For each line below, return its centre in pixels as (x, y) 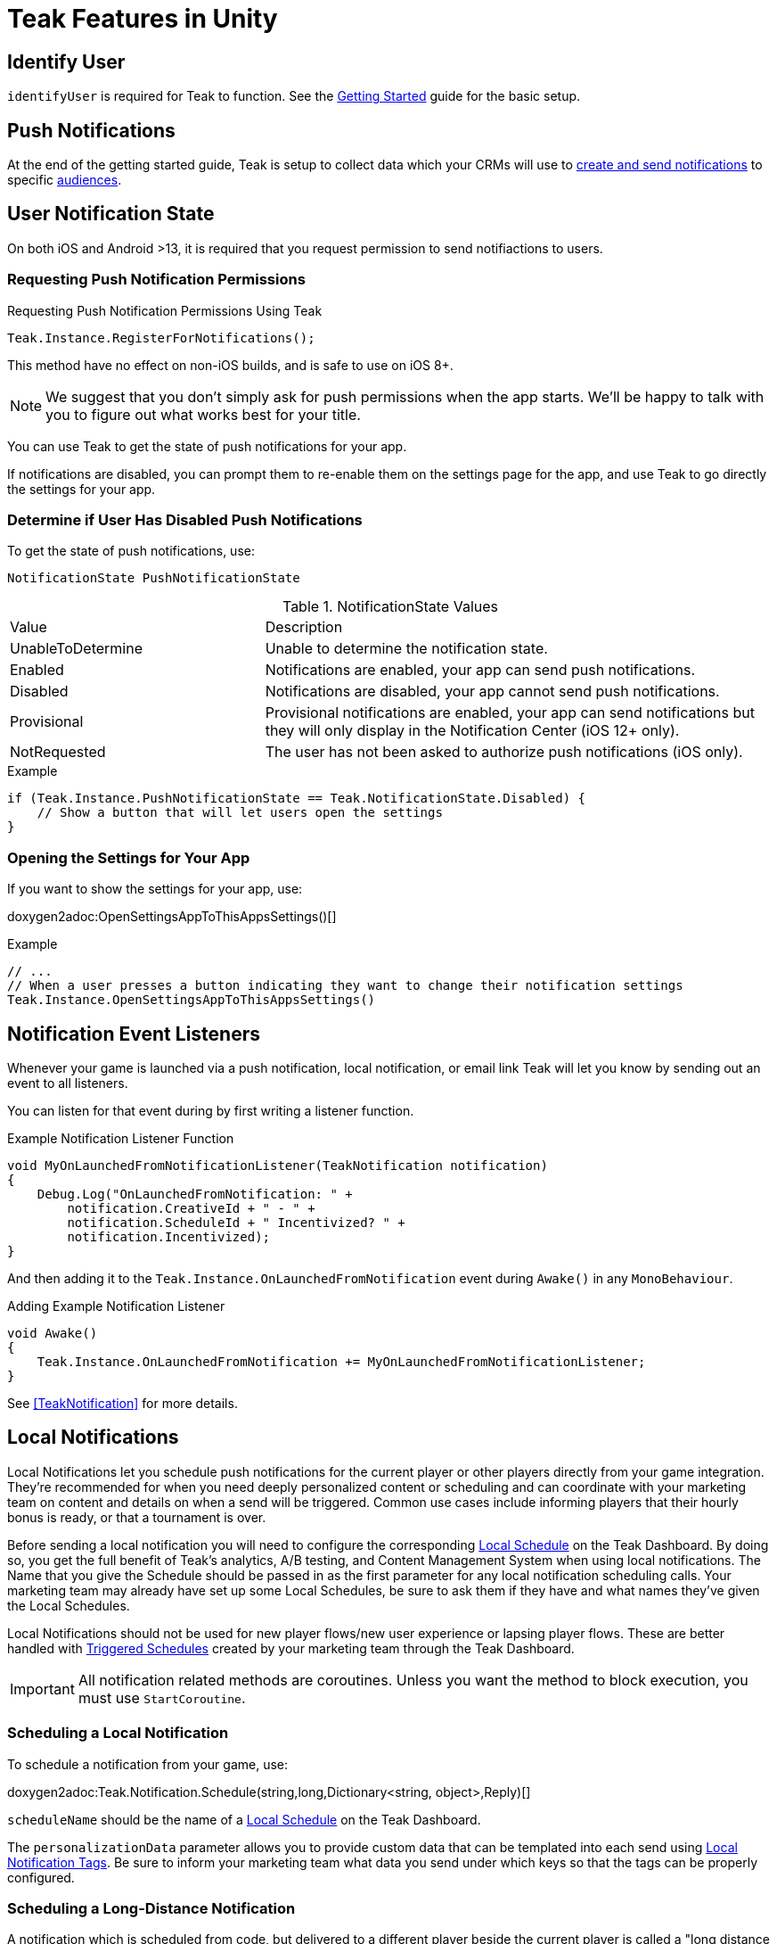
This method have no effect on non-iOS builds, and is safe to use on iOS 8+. (230, 365)
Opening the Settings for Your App (129, 857)
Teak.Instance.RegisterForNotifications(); (161, 338)
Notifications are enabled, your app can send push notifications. (480, 670)
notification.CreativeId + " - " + (191, 1208)
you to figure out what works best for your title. (203, 414)
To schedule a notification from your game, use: (148, 1764)
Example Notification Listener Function (121, 1138)
